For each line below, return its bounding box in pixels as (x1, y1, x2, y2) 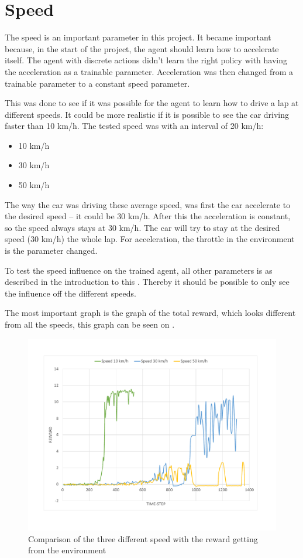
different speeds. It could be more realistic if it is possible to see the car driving (5, 108, 290, 120)
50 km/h (18, 179, 50, 191)
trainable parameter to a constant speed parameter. (5, 77, 190, 89)
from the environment (28, 544, 106, 556)
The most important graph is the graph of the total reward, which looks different (5, 307, 296, 319)
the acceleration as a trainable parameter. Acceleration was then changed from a (5, 65, 294, 77)
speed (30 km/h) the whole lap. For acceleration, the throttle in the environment (5, 233, 295, 245)
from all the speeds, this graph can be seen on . (5, 318, 175, 330)
